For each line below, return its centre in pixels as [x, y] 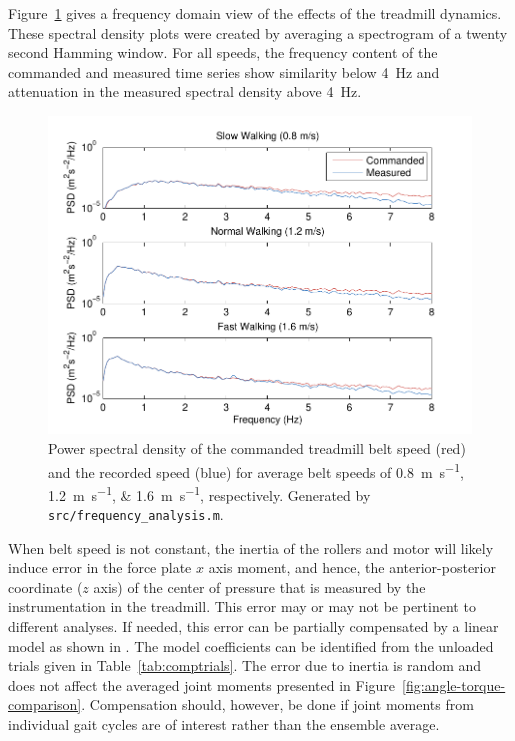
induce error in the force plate [100, 567]
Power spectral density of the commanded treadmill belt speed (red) [257, 447]
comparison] [45, 704]
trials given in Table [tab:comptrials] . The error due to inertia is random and [245, 665]
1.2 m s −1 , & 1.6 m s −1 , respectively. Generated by [209, 493]
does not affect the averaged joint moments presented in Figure [202, 684]
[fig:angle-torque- [454, 684]
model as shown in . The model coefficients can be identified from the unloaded [251, 645]
